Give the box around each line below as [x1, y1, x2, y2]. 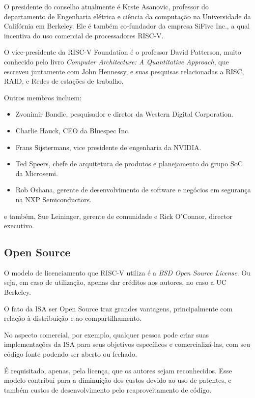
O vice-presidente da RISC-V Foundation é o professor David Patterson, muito [4, 47, 241, 57]
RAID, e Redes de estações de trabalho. [4, 76, 124, 86]
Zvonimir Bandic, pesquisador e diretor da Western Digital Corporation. [15, 109, 233, 119]
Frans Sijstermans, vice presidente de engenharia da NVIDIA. [15, 142, 201, 152]
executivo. [4, 220, 34, 231]
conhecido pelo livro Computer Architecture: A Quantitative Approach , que [4, 56, 229, 66]
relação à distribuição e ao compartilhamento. [4, 313, 142, 323]
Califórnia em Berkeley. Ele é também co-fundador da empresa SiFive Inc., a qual [4, 21, 250, 31]
